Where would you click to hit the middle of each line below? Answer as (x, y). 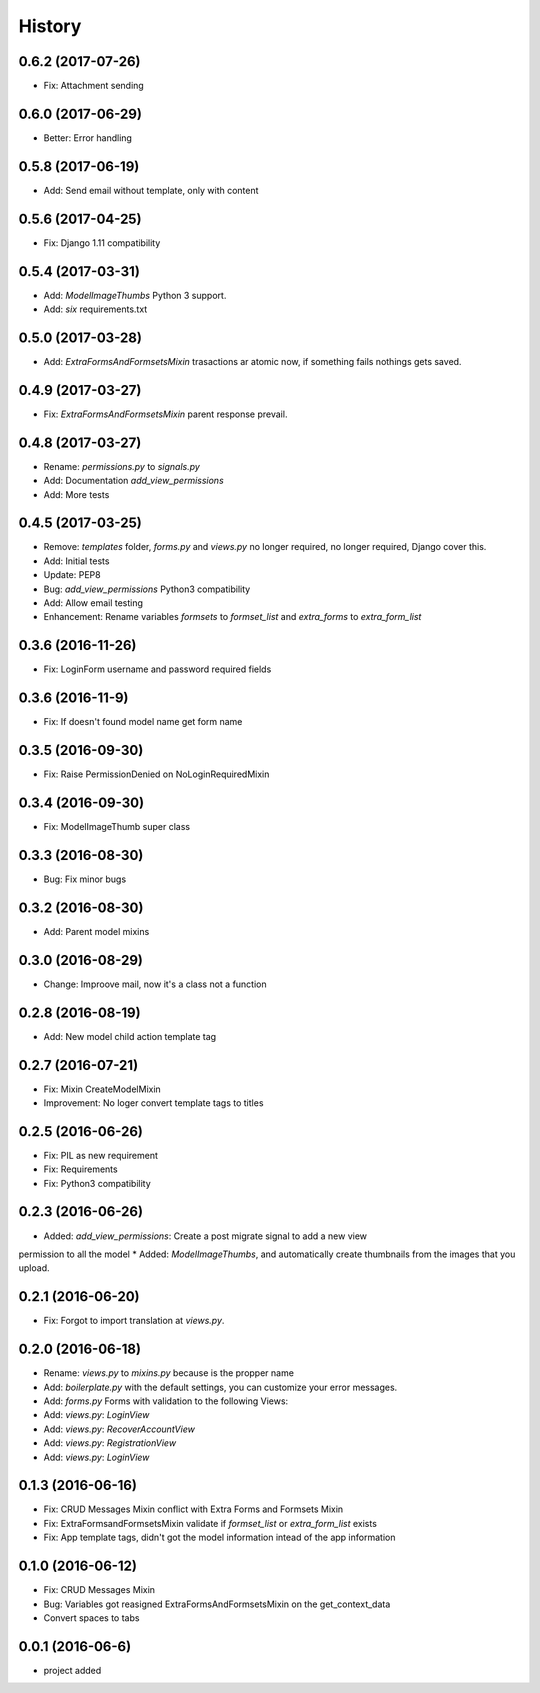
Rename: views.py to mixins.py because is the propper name (169, 1373)
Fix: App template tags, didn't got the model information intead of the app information (219, 1537)
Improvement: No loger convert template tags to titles (153, 1102)
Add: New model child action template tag (130, 1036)
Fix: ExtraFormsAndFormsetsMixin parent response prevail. (165, 414)
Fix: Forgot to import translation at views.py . (134, 1321)
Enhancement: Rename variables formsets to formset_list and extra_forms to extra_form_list (232, 617)
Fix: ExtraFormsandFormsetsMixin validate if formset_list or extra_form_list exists (210, 1523)
